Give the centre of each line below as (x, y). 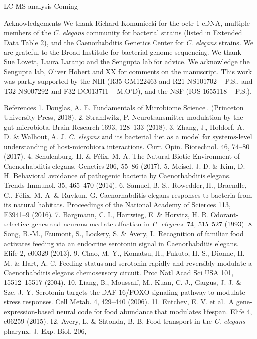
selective (17, 224)
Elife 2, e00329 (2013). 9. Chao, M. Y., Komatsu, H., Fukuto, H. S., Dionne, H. (124, 253)
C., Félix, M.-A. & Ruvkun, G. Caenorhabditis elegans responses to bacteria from (128, 195)
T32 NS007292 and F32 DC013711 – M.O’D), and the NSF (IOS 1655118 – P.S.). (128, 90)
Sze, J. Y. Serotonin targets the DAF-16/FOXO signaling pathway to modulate (125, 292)
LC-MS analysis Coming (41, 6)
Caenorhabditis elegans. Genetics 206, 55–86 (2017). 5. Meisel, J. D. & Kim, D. (125, 165)
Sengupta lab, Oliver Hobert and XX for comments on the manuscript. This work (128, 71)
